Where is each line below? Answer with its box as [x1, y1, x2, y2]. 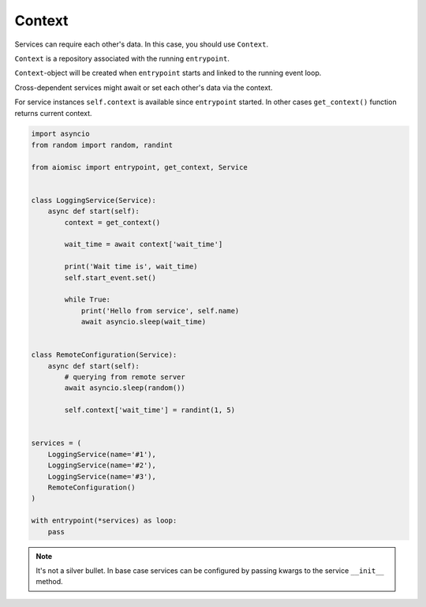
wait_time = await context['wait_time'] [64, 240, 223, 249]
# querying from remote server [64, 373, 185, 382]
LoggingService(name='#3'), [47, 472, 157, 481]
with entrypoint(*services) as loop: [31, 516, 177, 525]
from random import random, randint [31, 141, 174, 149]
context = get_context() [64, 218, 161, 227]
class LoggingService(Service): [31, 196, 157, 204]
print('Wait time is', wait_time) [64, 262, 198, 272]
